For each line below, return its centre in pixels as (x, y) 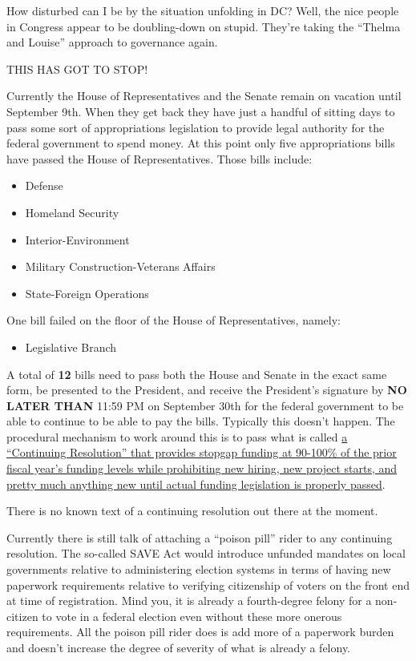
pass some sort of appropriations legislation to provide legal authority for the (196, 127)
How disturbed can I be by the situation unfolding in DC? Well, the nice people (203, 10)
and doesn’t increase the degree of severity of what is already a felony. (179, 647)
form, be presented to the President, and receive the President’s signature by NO (207, 390)
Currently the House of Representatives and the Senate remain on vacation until (204, 96)
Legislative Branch (71, 347)
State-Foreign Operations (87, 293)
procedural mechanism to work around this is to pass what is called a (177, 436)
